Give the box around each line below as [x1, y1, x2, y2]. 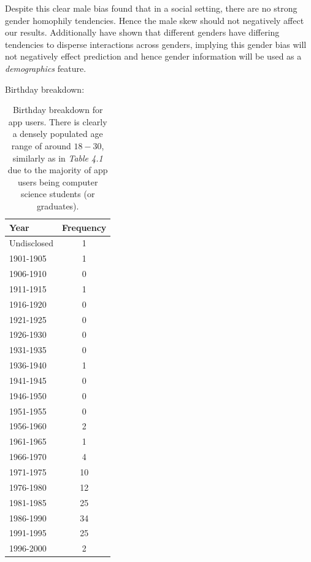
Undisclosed [9, 236, 54, 249]
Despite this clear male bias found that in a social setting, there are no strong [5, 2, 298, 14]
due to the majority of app [7, 163, 108, 176]
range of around [11, 139, 71, 152]
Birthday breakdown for [12, 103, 103, 116]
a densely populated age [12, 127, 103, 140]
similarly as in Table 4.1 [12, 151, 103, 164]
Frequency [62, 221, 107, 233]
